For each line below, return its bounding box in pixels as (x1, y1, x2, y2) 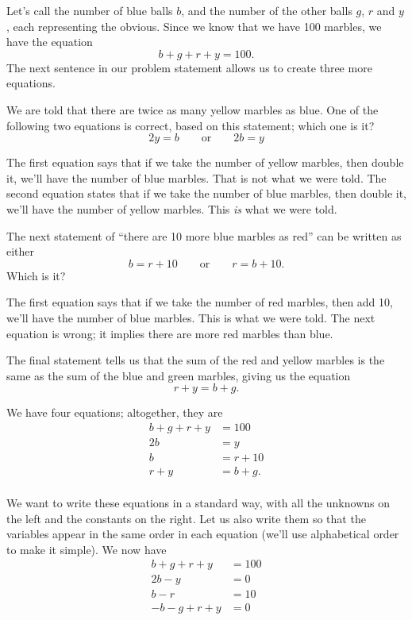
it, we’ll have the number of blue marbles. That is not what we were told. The (6, 169, 387, 186)
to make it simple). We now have (6, 541, 167, 557)
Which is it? (6, 267, 66, 283)
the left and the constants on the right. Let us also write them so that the (6, 510, 366, 526)
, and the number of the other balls (181, 2, 352, 18)
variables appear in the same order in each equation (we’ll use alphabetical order (6, 526, 399, 542)
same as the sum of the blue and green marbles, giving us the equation (6, 367, 351, 383)
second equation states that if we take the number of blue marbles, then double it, (6, 185, 406, 202)
